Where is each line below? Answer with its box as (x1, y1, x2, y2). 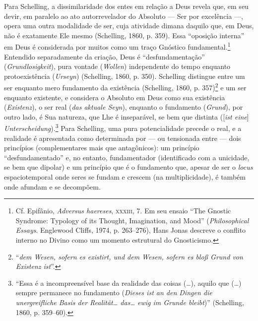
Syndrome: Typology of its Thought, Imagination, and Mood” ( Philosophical (15, 215, 249, 225)
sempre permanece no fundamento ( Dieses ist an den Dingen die (15, 287, 212, 298)
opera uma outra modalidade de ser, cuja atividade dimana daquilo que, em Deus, (4, 20, 254, 31)
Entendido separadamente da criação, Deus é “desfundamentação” (4, 51, 205, 62)
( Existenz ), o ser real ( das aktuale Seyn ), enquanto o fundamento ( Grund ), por (4, 102, 243, 112)
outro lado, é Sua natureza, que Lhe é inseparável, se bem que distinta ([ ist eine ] (4, 111, 249, 122)
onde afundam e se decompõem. (4, 181, 101, 192)
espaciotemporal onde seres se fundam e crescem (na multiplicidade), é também (4, 172, 246, 182)
